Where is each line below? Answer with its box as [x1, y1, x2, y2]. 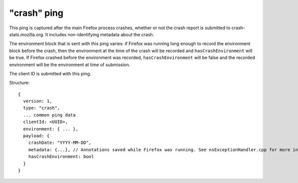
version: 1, [23, 98, 52, 104]
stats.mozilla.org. [9, 31, 45, 37]
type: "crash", [23, 105, 60, 111]
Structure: [9, 80, 30, 86]
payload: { [23, 133, 50, 139]
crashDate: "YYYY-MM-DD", [28, 140, 92, 146]
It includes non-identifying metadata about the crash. [45, 31, 154, 37]
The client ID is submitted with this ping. [9, 70, 91, 76]
